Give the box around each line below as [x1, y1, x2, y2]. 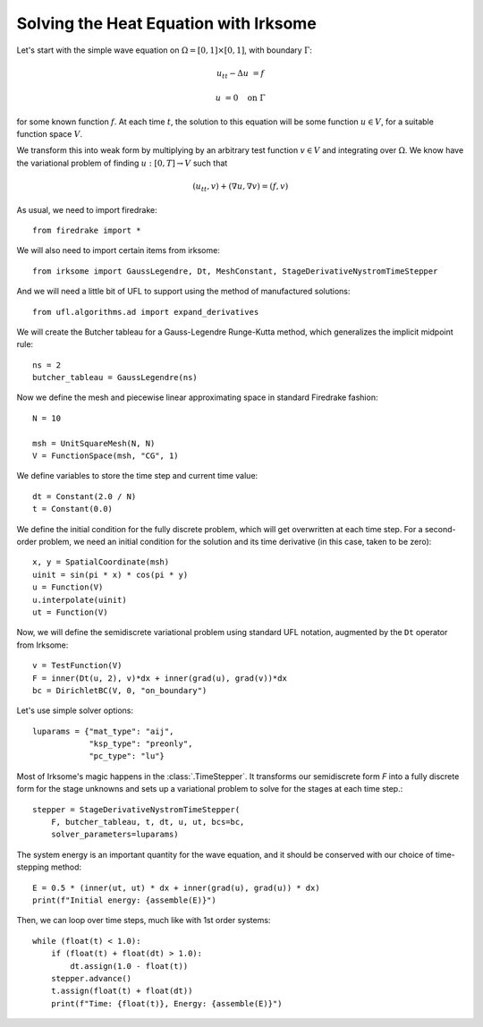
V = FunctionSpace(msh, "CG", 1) [32, 451, 179, 461]
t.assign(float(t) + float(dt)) [50, 986, 193, 997]
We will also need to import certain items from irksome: [16, 245, 221, 256]
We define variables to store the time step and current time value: [16, 471, 258, 481]
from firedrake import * [32, 225, 141, 235]
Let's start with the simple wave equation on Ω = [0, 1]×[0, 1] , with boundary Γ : [16, 45, 312, 55]
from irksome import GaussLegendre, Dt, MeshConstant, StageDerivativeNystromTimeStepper [32, 266, 438, 276]
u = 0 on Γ [215, 93, 266, 103]
